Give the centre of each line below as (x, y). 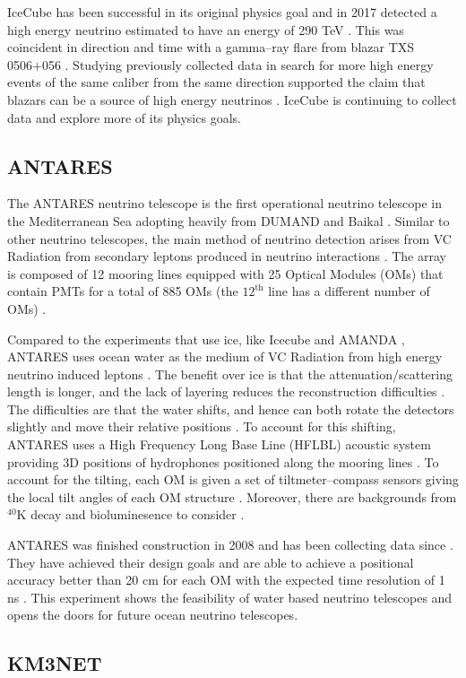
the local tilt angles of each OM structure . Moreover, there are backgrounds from (232, 496)
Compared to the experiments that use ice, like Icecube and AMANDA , (206, 339)
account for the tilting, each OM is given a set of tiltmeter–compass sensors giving (233, 479)
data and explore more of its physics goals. (124, 117)
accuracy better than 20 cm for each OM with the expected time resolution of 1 (226, 580)
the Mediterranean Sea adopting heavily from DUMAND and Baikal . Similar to (229, 220)
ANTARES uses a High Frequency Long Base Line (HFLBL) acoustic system (219, 444)
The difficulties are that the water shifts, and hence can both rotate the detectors (231, 409)
